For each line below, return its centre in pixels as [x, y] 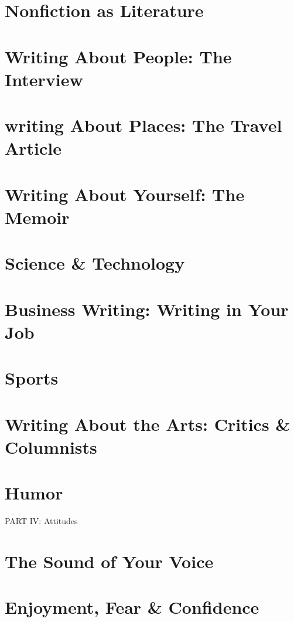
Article [33, 148]
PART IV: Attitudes [41, 521]
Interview [44, 79]
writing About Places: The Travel [143, 125]
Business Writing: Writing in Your [147, 309]
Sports [32, 378]
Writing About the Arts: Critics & [148, 424]
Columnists [51, 446]
